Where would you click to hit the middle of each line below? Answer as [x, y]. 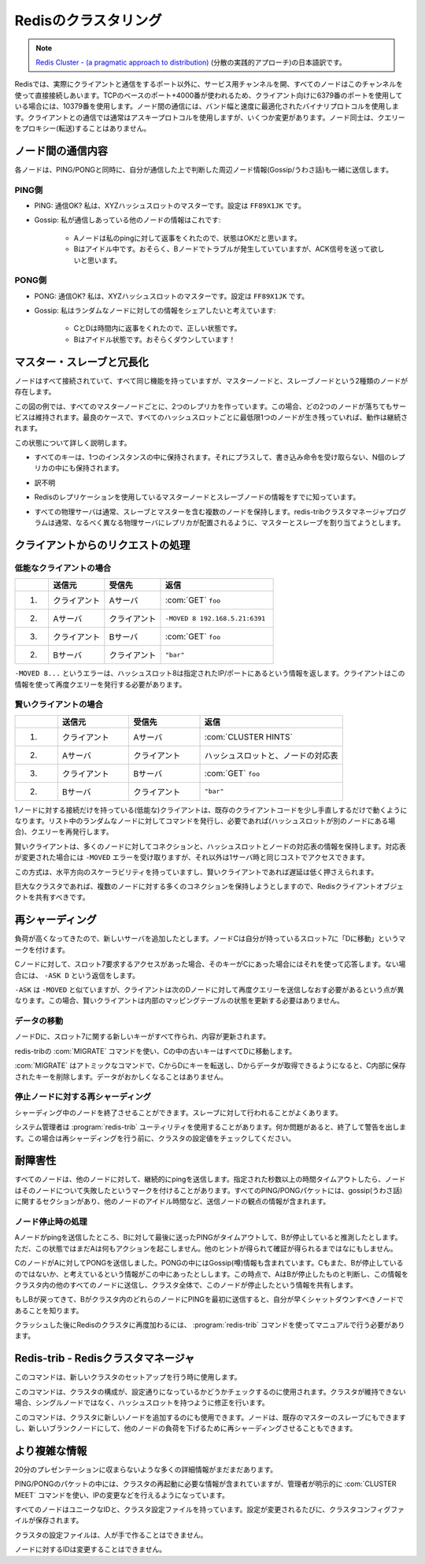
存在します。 [35, 392]
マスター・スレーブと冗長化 [81, 362]
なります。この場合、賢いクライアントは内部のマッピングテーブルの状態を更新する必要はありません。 [179, 1001]
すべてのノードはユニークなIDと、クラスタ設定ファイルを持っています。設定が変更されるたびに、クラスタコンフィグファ [209, 1510]
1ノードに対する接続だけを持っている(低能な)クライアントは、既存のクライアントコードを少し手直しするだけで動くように [211, 810]
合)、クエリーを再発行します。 [64, 832]
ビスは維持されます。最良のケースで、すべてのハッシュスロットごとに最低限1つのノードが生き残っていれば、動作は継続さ [211, 417]
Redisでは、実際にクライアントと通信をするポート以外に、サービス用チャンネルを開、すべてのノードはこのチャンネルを [209, 84]
